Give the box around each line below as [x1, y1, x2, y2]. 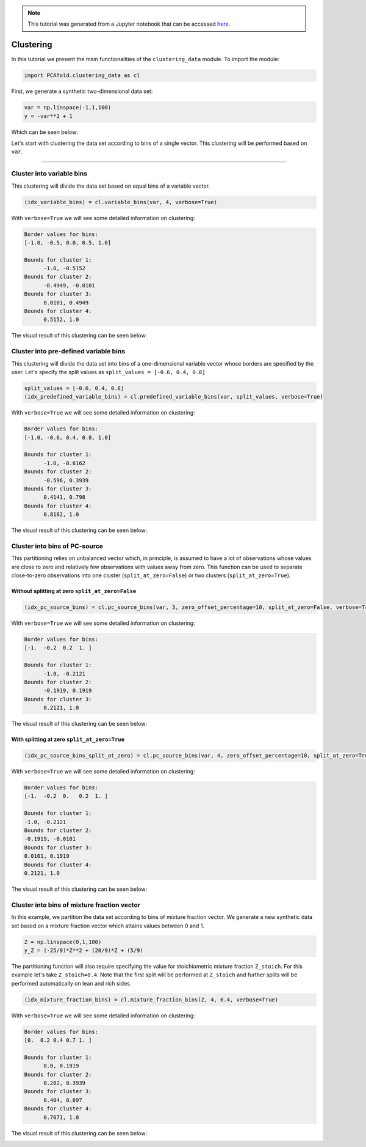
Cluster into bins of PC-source [11, 542, 104, 550]
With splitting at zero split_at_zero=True [11, 736, 125, 743]
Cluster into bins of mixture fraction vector [11, 901, 140, 909]
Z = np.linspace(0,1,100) [24, 939, 102, 945]
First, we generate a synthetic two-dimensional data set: [11, 87, 153, 95]
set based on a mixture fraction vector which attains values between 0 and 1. [11, 922, 204, 929]
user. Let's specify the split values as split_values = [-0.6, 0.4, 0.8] [11, 368, 206, 375]
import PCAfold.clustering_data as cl [24, 72, 140, 79]
